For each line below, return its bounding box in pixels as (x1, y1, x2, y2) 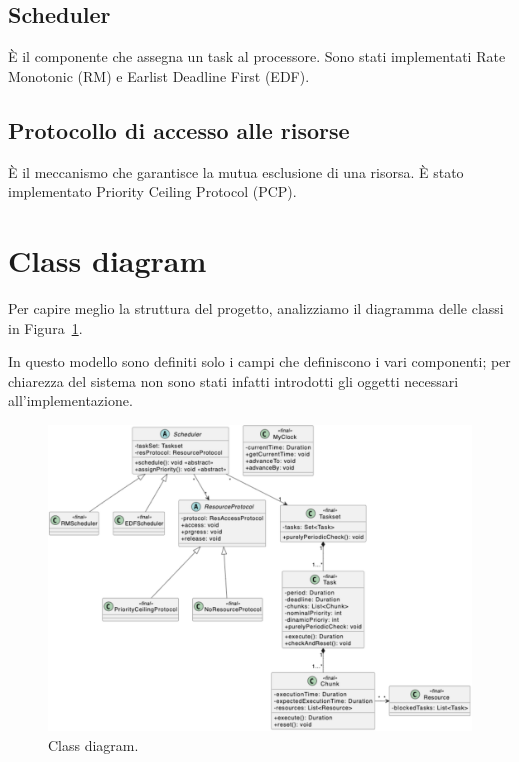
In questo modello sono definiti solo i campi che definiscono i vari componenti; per (8, 351, 511, 372)
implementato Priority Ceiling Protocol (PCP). (8, 181, 297, 202)
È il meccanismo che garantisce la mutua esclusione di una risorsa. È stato (8, 161, 464, 182)
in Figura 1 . (8, 317, 83, 338)
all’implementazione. (8, 390, 133, 411)
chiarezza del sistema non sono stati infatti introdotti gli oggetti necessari (8, 370, 459, 391)
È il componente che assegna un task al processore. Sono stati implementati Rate (8, 46, 506, 67)
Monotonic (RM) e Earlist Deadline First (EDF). (8, 65, 310, 86)
